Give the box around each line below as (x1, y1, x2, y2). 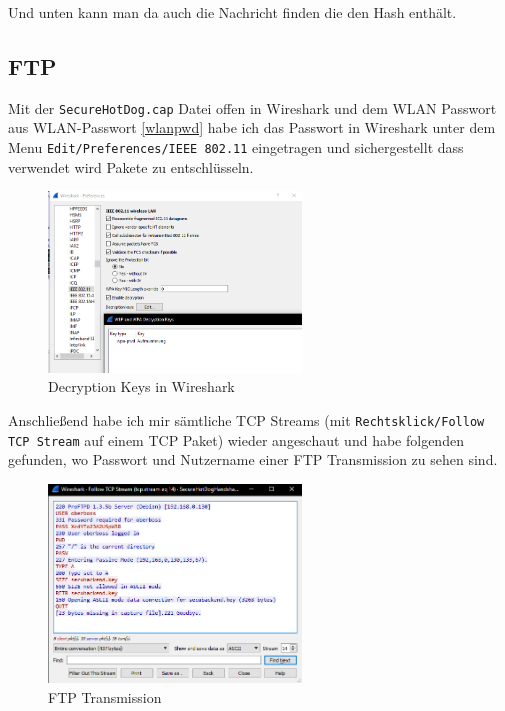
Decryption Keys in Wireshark (48, 376, 235, 397)
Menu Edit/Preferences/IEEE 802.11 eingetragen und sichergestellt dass (8, 137, 464, 158)
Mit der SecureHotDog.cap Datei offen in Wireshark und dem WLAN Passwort (8, 97, 497, 118)
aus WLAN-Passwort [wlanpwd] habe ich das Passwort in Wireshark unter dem (8, 117, 496, 138)
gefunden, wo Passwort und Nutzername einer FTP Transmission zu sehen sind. (8, 449, 498, 470)
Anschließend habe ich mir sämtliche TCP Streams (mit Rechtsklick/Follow (8, 409, 485, 430)
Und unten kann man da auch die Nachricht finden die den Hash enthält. (8, 2, 457, 22)
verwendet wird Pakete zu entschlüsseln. (8, 156, 254, 177)
